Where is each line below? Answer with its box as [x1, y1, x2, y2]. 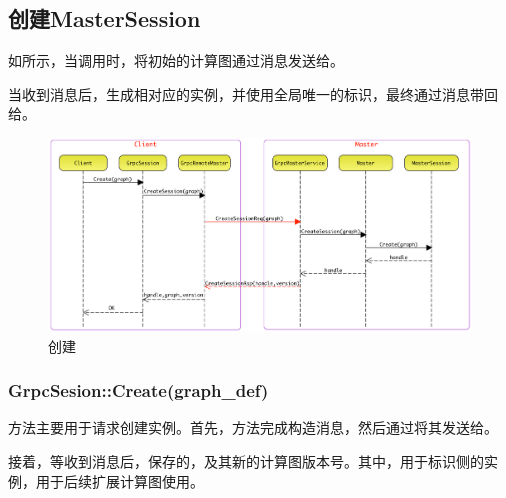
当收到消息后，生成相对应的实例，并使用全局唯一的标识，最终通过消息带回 [8, 83, 498, 104]
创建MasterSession [8, 3, 201, 34]
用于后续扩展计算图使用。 [35, 470, 204, 491]
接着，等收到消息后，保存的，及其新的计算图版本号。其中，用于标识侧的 [8, 450, 484, 471]
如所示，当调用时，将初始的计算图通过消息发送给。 [8, 50, 344, 71]
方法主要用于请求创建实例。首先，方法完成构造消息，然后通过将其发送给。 [8, 417, 498, 438]
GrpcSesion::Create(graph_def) [8, 378, 269, 403]
